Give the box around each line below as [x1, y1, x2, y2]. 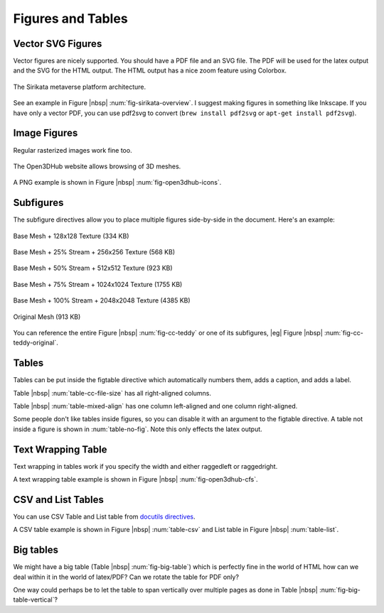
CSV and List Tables [13, 494, 105, 506]
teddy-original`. [13, 338, 58, 347]
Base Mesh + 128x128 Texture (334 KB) [13, 232, 129, 240]
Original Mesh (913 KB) [13, 313, 81, 321]
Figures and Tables [13, 11, 128, 26]
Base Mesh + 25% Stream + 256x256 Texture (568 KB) [13, 248, 176, 256]
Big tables [13, 544, 59, 556]
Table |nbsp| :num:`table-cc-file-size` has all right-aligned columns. [13, 389, 212, 397]
